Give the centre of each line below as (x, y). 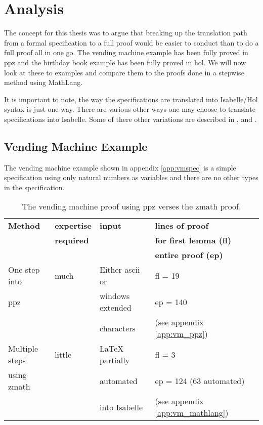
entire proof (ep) (189, 255)
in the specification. (34, 187)
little (63, 354)
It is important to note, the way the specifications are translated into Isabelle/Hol (131, 99)
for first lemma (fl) (193, 240)
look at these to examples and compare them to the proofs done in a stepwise (124, 72)
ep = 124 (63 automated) (200, 380)
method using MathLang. (43, 82)
